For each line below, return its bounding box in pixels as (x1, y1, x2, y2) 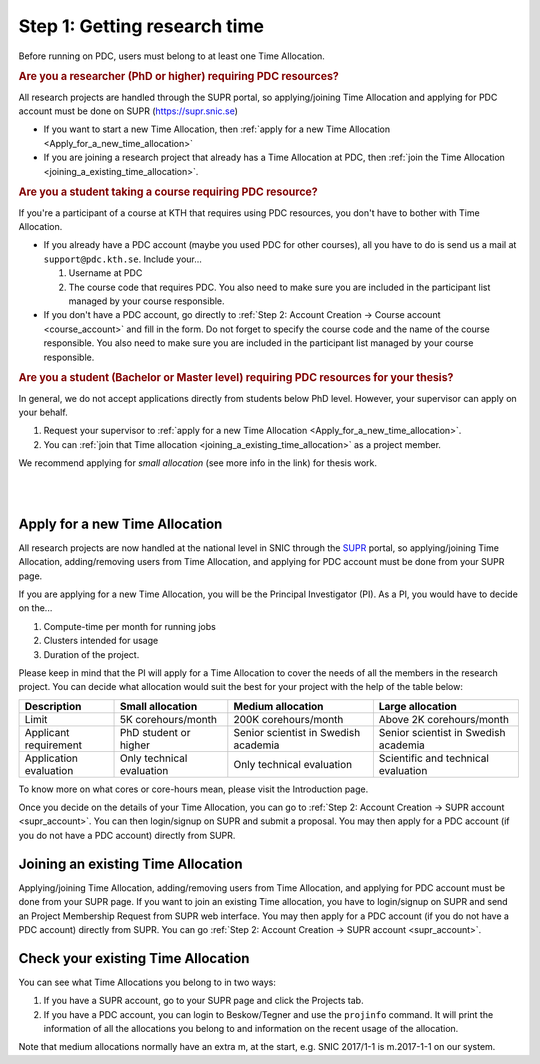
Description (24, 699, 82, 713)
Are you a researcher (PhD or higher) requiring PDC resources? (18, 70, 339, 84)
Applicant (24, 725, 70, 739)
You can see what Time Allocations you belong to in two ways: (18, 976, 277, 988)
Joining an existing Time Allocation (18, 855, 243, 872)
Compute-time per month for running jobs (43, 620, 217, 632)
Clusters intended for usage (43, 635, 159, 647)
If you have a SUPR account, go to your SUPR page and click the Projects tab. (43, 995, 364, 1007)
